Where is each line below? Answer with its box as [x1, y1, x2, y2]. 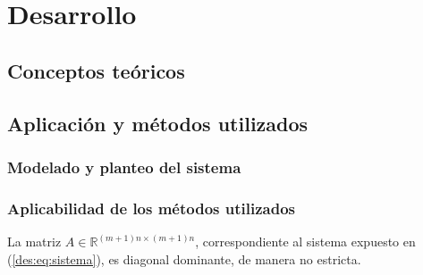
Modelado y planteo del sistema [7, 155, 241, 178]
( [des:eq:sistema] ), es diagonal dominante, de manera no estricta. [7, 249, 361, 268]
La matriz [7, 232, 62, 250]
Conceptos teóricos [7, 56, 185, 84]
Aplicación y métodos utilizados [7, 109, 309, 137]
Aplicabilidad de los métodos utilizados [7, 196, 296, 219]
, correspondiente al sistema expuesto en [195, 232, 416, 250]
